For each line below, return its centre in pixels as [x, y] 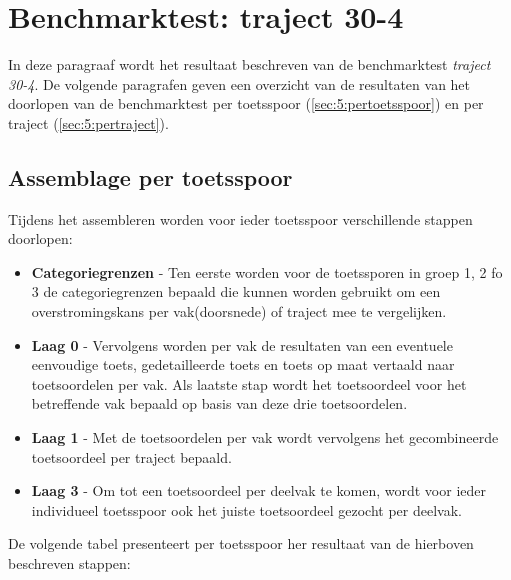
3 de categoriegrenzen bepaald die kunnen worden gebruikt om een [236, 291]
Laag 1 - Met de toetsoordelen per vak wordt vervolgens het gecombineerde [265, 437]
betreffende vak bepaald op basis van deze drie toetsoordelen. [219, 403]
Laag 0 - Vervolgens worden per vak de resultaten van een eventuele [242, 344]
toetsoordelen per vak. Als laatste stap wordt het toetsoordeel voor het [249, 383]
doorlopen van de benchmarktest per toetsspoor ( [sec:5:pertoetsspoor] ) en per [246, 103]
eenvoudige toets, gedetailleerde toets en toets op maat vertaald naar [243, 364]
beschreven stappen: [69, 563]
